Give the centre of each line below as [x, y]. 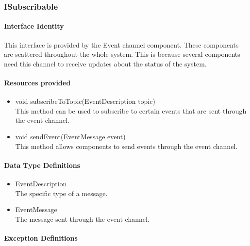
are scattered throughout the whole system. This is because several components [122, 54]
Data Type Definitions [42, 165]
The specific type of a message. [61, 193]
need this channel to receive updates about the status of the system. [105, 63]
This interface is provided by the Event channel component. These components [121, 44]
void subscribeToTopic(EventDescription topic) [85, 101]
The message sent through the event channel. [82, 219]
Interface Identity [34, 26]
